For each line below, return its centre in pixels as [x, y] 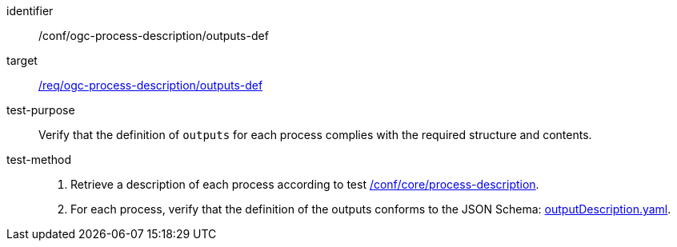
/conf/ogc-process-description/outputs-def [154, 36]
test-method [39, 159]
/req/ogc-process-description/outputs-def [151, 85]
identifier [30, 11]
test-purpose [41, 110]
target [22, 60]
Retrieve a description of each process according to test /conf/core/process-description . [305, 184]
